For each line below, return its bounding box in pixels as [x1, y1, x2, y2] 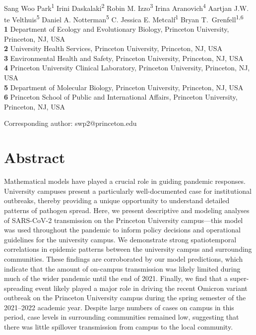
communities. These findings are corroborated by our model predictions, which [4, 253, 243, 264]
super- [230, 273, 249, 283]
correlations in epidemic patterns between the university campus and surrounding [4, 244, 252, 254]
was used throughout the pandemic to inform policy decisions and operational [4, 224, 241, 235]
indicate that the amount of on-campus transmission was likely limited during [4, 263, 241, 274]
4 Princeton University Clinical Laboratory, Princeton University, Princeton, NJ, [4, 62, 250, 73]
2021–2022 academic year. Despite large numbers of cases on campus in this [4, 302, 234, 312]
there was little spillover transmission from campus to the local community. [4, 322, 233, 332]
